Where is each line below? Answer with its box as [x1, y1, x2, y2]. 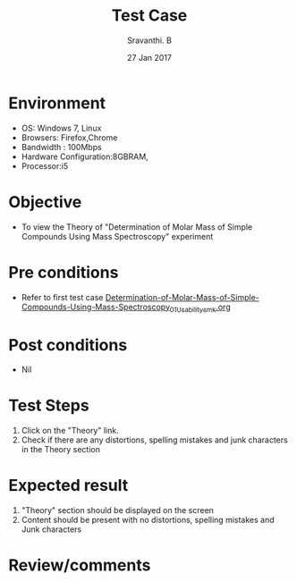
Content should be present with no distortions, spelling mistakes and [21, 515, 275, 526]
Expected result [8, 476, 129, 496]
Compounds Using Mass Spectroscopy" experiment [21, 231, 214, 241]
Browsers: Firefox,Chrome [21, 131, 118, 143]
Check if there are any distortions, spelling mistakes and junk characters [21, 434, 288, 445]
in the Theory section [21, 444, 100, 455]
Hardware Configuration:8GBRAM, [21, 151, 148, 162]
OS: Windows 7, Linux [21, 122, 102, 133]
